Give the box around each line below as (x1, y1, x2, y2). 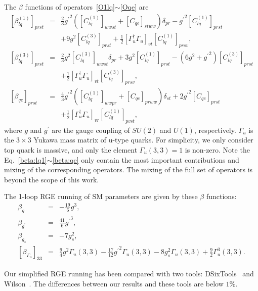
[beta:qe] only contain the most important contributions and (52, 154, 239, 165)
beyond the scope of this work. (4, 174, 99, 184)
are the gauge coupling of (52, 124, 130, 135)
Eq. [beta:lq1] (4, 154, 47, 165)
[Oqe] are (120, 2, 149, 12)
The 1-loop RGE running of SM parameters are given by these (4, 191, 198, 202)
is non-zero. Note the (185, 144, 250, 155)
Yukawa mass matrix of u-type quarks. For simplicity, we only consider (33, 134, 253, 145)
